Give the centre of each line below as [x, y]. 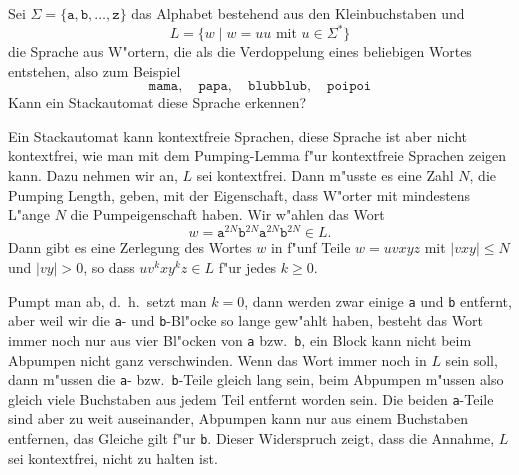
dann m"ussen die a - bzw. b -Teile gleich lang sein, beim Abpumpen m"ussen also [256, 379]
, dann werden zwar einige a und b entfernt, [378, 300]
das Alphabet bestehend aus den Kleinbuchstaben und [298, 13]
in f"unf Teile [310, 247]
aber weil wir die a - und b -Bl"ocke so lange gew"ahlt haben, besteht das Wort [245, 320]
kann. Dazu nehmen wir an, [93, 175]
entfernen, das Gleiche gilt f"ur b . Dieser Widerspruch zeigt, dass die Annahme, [251, 438]
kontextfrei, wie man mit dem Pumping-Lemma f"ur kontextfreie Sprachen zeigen [257, 155]
